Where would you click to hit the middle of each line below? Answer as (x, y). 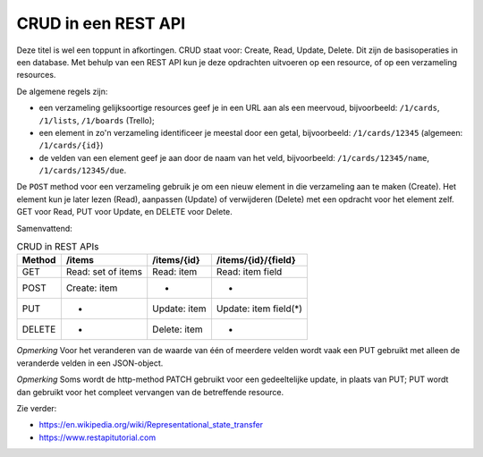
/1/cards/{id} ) (71, 145)
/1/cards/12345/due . (83, 171)
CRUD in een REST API (101, 23)
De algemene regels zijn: (62, 91)
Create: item (92, 288)
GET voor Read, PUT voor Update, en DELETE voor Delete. (124, 212)
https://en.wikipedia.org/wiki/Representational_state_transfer (151, 425)
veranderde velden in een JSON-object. (90, 363)
